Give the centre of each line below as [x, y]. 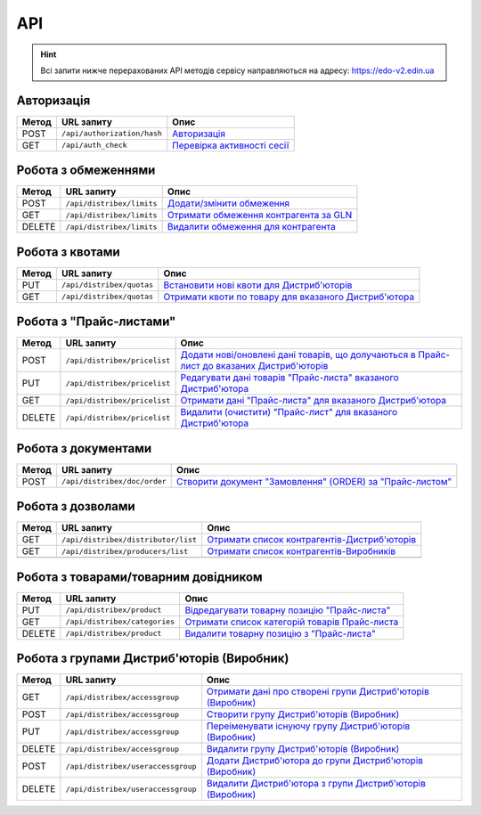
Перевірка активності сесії [231, 145]
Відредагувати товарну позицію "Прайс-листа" [288, 610]
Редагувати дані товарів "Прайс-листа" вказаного [290, 378]
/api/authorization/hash [111, 134]
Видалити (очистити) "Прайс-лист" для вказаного [289, 412]
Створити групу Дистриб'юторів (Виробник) [303, 714]
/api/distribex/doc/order [114, 481]
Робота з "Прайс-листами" [96, 322]
